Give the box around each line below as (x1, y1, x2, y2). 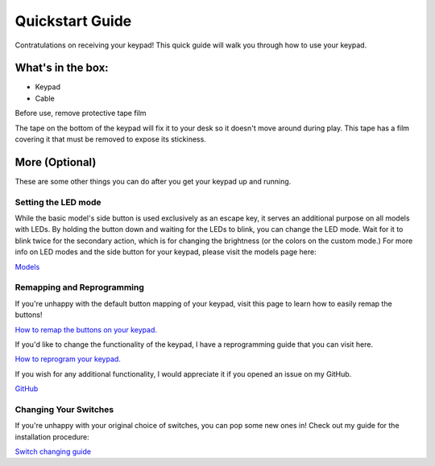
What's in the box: (14, 61, 109, 75)
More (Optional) (14, 155, 97, 169)
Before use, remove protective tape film (14, 109, 147, 118)
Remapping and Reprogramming (14, 282, 145, 293)
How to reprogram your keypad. (14, 354, 121, 364)
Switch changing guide (14, 447, 92, 456)
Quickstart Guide (14, 12, 132, 30)
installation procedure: (14, 431, 90, 442)
